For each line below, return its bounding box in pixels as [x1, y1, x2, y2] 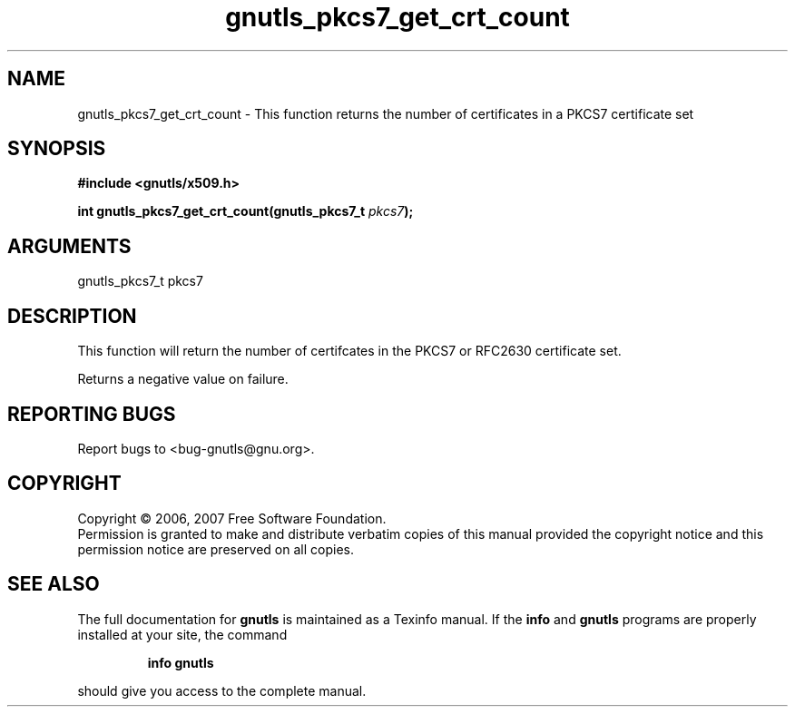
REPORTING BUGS [7, 402, 176, 425]
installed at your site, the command [77, 626, 288, 642]
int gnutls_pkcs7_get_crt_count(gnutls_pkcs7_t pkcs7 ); [77, 203, 414, 220]
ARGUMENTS [7, 234, 132, 258]
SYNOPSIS [7, 137, 106, 161]
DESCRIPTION [7, 304, 137, 328]
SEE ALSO [7, 572, 100, 596]
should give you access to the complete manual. [77, 682, 367, 699]
